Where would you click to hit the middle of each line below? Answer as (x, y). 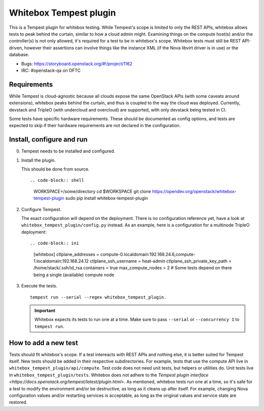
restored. (18, 402)
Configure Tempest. (41, 209)
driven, (16, 48)
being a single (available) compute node (74, 275)
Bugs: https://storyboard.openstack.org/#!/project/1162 (77, 64)
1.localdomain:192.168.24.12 (61, 261)
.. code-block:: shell (57, 180)
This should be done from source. (55, 169)
